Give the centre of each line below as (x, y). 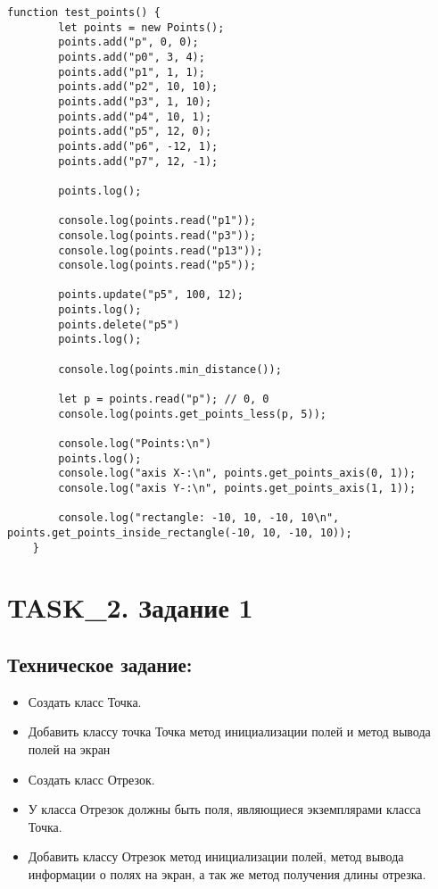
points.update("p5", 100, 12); (151, 295)
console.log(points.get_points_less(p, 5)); (192, 414)
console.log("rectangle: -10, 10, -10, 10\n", (199, 518)
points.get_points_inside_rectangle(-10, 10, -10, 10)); (180, 532)
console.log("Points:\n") (135, 444)
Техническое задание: (100, 665)
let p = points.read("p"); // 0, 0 (164, 399)
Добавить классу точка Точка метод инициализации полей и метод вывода (229, 731)
